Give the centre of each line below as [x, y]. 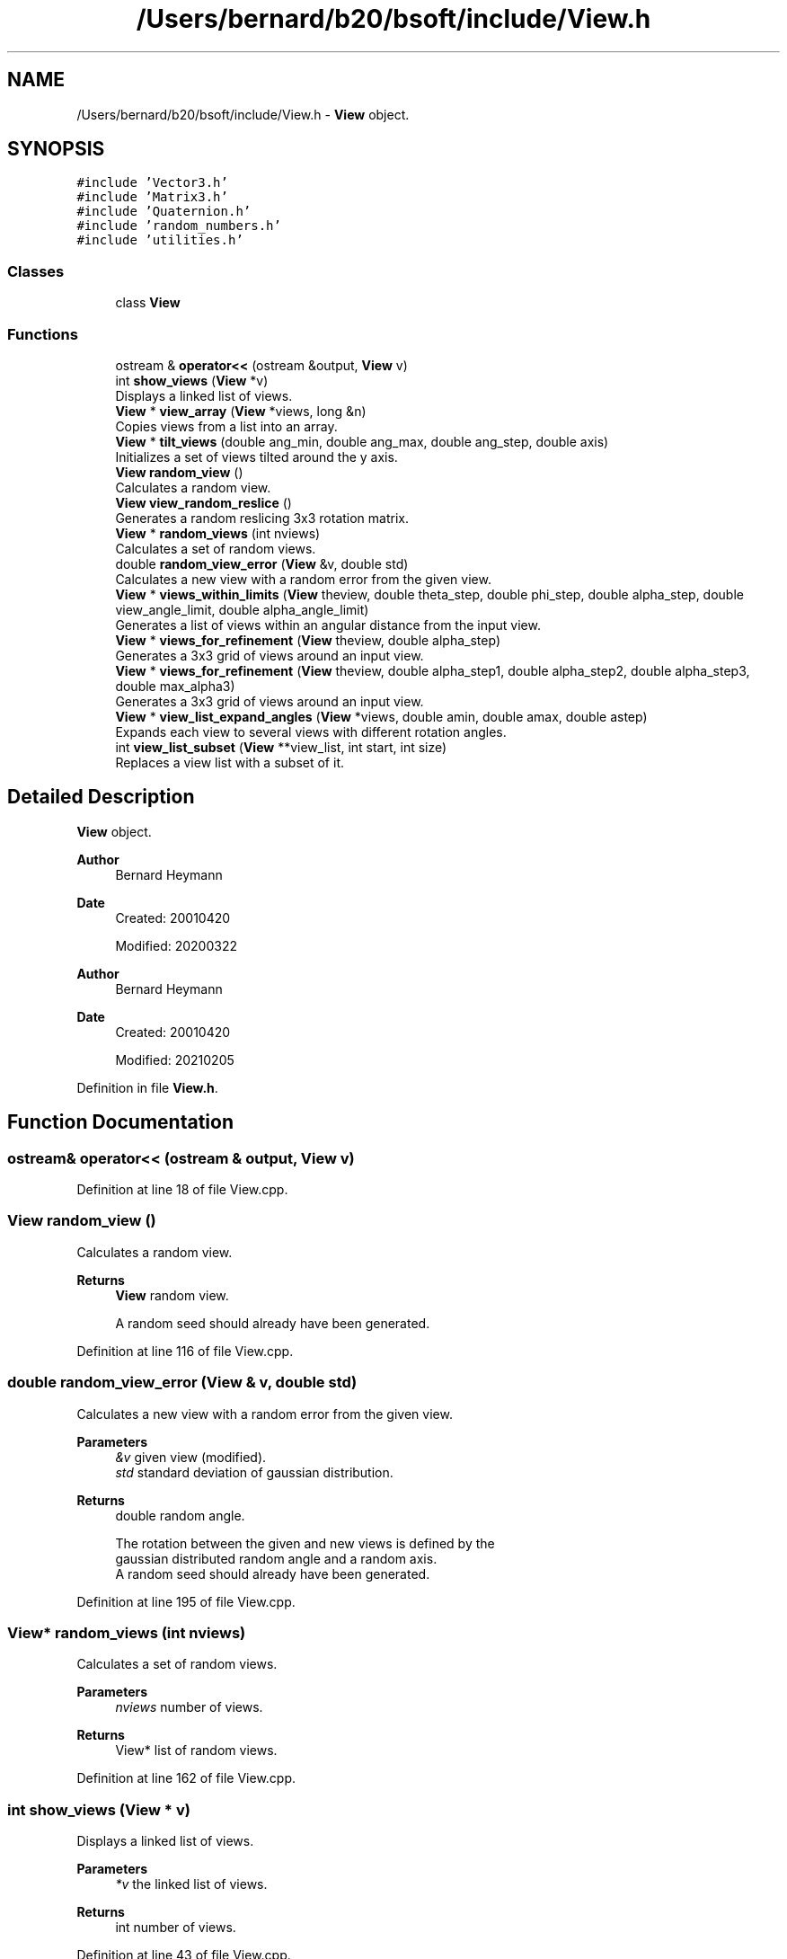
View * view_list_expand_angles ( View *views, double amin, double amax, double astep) [381, 716]
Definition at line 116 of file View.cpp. [185, 1351]
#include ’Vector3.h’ [152, 183]
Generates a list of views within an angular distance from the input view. [328, 625]
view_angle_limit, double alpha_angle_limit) [242, 609]
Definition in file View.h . [147, 1087]
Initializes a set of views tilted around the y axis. [256, 457]
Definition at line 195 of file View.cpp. [186, 1601]
